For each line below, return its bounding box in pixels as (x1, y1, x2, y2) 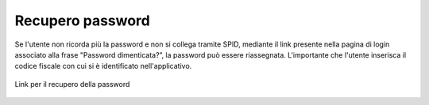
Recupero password (14, 12, 150, 29)
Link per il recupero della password (14, 79, 130, 88)
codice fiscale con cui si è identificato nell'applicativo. (14, 62, 192, 71)
